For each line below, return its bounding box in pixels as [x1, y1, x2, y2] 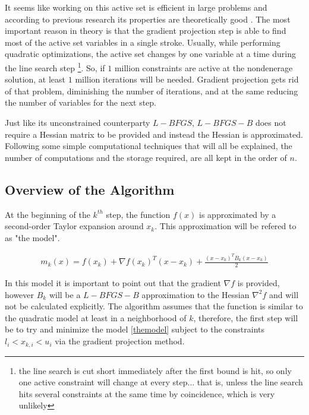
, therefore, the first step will [193, 311, 298, 324]
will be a [49, 288, 81, 300]
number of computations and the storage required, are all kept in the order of [5, 151, 287, 163]
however [5, 288, 34, 300]
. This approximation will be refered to [154, 220, 297, 232]
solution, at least [5, 73, 66, 85]
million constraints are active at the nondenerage [114, 61, 293, 74]
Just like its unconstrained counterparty [5, 116, 150, 128]
